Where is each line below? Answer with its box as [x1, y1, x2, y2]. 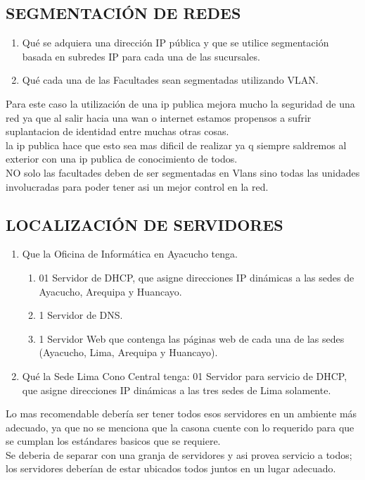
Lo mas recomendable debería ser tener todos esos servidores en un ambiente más [6, 406, 357, 421]
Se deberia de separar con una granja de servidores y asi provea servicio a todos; [6, 447, 352, 462]
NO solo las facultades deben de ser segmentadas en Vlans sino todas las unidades [6, 165, 360, 179]
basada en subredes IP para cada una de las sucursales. [22, 49, 260, 63]
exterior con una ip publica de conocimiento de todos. [6, 151, 238, 166]
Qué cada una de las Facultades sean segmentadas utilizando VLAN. [22, 72, 319, 87]
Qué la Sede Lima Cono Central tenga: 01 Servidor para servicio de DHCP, [22, 368, 347, 383]
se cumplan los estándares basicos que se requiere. [6, 434, 221, 448]
